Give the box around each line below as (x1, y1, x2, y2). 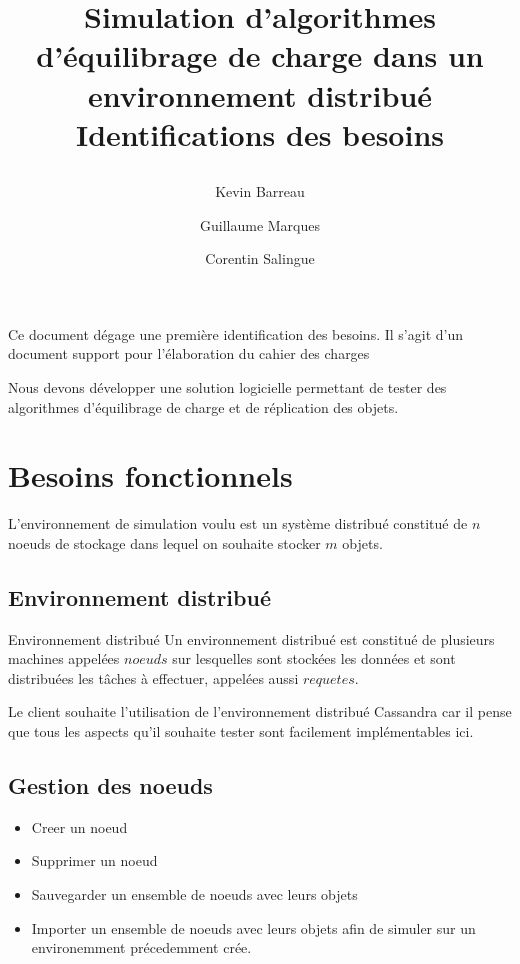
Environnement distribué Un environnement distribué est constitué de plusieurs (8, 628, 495, 649)
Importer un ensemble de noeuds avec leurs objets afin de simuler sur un (31, 917, 476, 938)
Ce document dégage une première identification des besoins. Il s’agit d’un (8, 323, 463, 344)
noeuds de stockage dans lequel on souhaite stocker (8, 532, 321, 553)
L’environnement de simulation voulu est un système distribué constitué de (8, 513, 468, 534)
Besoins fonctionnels (8, 455, 293, 496)
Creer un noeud (31, 816, 128, 837)
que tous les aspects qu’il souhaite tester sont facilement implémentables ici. (8, 720, 474, 741)
